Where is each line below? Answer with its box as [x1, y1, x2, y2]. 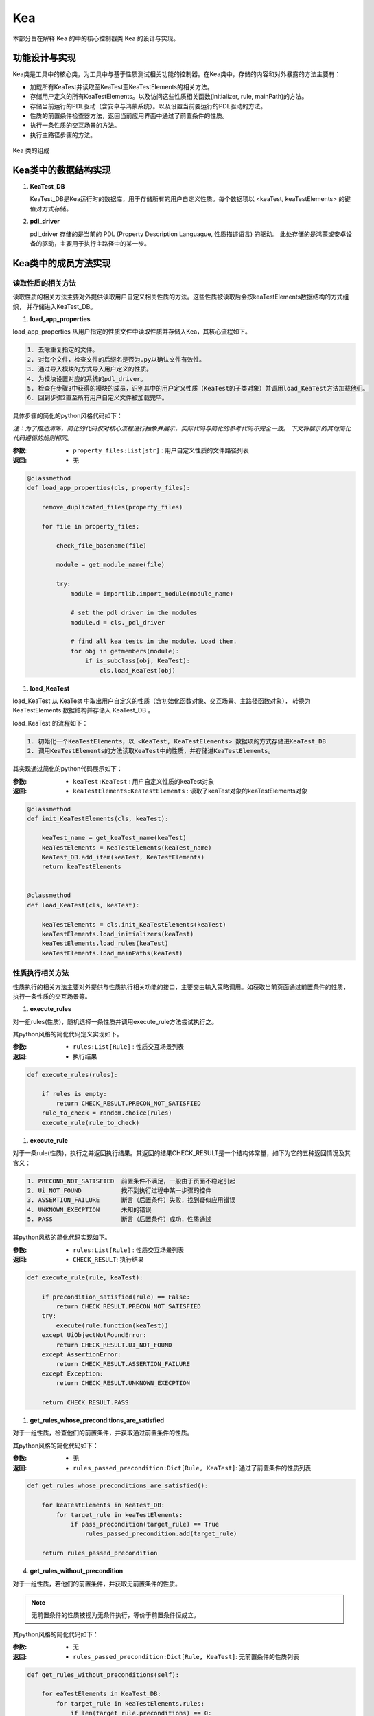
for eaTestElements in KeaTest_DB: [41, 1690, 161, 1698]
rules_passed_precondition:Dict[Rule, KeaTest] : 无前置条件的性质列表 [73, 1652, 300, 1660]
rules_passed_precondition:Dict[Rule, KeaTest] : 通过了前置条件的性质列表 [73, 1463, 312, 1472]
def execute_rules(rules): [27, 1071, 118, 1078]
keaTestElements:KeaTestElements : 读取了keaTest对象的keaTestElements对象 [73, 787, 308, 795]
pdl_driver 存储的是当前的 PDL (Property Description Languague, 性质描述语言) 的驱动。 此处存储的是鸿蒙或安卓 [30, 230, 347, 238]
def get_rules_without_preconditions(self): [27, 1671, 180, 1678]
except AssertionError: [41, 1351, 121, 1358]
